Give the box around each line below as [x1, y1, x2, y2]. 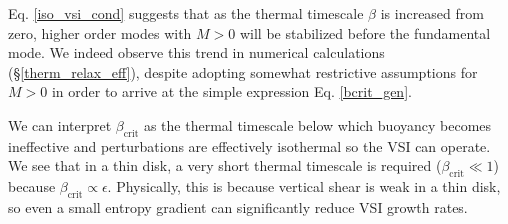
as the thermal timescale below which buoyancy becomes [143, 114, 492, 135]
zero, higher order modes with [8, 22, 192, 43]
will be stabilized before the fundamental [239, 22, 491, 43]
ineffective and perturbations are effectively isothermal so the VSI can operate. [8, 135, 491, 156]
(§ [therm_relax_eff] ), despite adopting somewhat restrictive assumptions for [8, 61, 478, 82]
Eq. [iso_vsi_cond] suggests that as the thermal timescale [8, 3, 364, 23]
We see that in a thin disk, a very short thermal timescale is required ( [8, 155, 442, 176]
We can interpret [8, 114, 112, 135]
